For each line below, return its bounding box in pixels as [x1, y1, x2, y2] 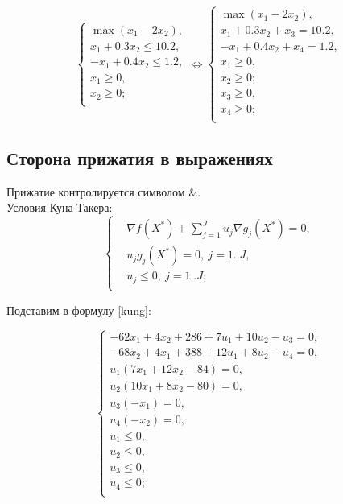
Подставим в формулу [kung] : [6, 301, 151, 318]
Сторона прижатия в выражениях [6, 145, 273, 170]
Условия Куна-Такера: [6, 199, 113, 216]
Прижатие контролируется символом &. [6, 183, 201, 200]
